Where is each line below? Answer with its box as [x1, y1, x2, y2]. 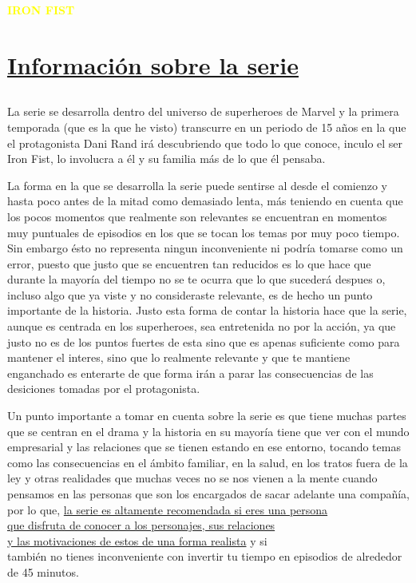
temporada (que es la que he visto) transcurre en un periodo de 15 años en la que [7, 118, 406, 135]
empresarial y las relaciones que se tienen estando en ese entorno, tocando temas [7, 438, 401, 455]
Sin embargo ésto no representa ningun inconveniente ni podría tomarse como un [7, 240, 403, 256]
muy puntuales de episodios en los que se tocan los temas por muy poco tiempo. [7, 224, 400, 240]
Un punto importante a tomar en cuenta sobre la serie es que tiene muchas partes [7, 407, 406, 424]
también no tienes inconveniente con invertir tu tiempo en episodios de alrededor [7, 548, 402, 565]
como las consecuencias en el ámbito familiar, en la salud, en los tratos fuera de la [7, 454, 408, 470]
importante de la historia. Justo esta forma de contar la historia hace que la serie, [7, 302, 407, 319]
